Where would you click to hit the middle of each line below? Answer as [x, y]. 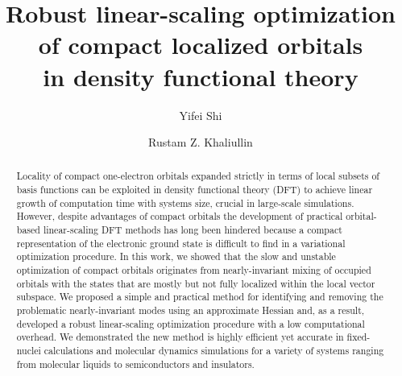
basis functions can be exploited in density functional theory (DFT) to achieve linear [195, 190]
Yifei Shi [201, 115]
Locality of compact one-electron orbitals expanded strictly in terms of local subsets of [198, 176]
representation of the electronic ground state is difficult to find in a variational [181, 243]
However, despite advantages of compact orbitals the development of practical [180, 216]
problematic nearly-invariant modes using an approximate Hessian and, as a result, [191, 310]
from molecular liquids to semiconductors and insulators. [135, 364]
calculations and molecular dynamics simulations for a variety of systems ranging [214, 351]
